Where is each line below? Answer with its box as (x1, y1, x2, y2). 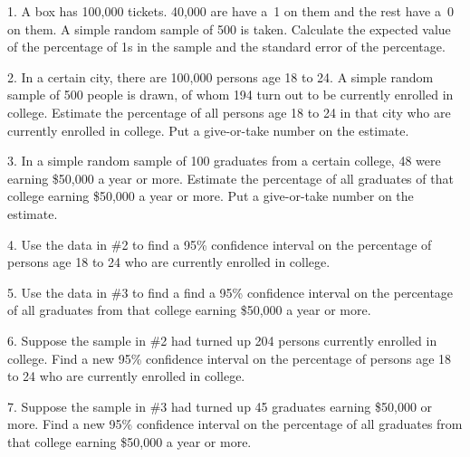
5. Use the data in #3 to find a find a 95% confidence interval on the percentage (7, 282, 454, 301)
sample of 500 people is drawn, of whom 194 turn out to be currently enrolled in (7, 85, 454, 104)
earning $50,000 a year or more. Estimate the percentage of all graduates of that (7, 168, 454, 187)
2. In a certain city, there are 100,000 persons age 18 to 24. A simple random (7, 67, 434, 86)
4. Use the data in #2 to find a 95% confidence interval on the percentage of (7, 234, 432, 253)
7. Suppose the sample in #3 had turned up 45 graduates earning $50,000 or (7, 396, 433, 415)
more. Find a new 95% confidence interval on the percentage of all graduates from (7, 414, 463, 433)
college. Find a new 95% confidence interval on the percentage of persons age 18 (7, 348, 452, 367)
